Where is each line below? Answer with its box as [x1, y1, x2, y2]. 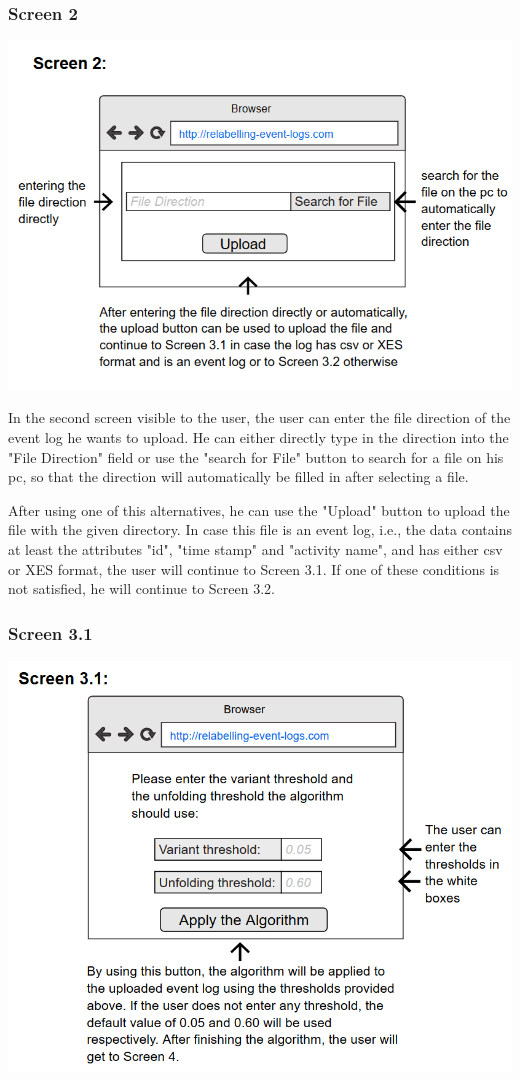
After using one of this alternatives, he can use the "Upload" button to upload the [8, 499, 510, 520]
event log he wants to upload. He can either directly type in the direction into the [8, 427, 509, 448]
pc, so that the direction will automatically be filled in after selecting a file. [8, 466, 469, 487]
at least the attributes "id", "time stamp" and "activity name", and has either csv [8, 539, 503, 560]
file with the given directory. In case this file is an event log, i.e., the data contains [8, 519, 512, 540]
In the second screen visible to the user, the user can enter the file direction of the [8, 407, 511, 428]
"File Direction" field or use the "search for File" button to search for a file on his [8, 446, 504, 467]
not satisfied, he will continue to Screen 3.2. [8, 578, 275, 599]
